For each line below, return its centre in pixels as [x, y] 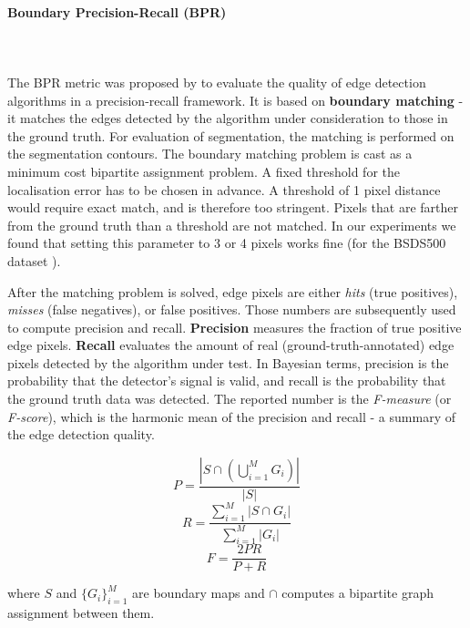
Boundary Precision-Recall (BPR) [117, 11]
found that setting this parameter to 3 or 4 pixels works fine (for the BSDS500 [227, 243]
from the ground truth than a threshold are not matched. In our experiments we [232, 225]
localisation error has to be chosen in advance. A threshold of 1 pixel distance [224, 189]
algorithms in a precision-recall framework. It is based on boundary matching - [235, 100]
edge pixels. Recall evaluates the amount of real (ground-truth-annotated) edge [231, 345]
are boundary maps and [199, 593]
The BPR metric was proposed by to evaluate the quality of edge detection [217, 82]
